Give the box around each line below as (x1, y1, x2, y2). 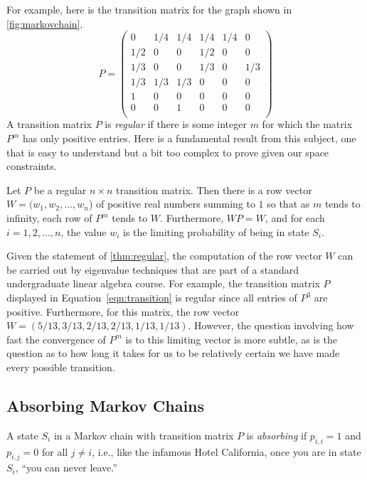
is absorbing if (246, 427, 307, 442)
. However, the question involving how (188, 318, 354, 333)
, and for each (265, 210, 325, 225)
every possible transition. (6, 359, 115, 374)
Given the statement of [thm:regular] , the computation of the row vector (6, 248, 322, 263)
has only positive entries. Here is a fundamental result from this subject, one (23, 131, 356, 146)
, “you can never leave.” (15, 460, 117, 475)
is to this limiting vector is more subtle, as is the (125, 331, 338, 346)
